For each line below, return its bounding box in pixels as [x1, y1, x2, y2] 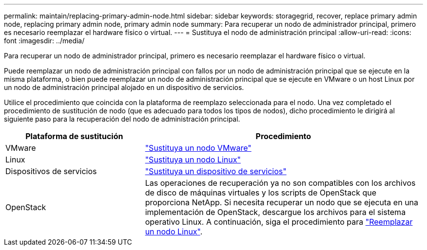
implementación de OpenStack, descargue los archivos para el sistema [145, 207, 406, 217]
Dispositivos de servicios [5, 166, 97, 176]
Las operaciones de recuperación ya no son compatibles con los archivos [145, 178, 416, 188]
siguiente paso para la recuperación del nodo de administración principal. [4, 115, 240, 123]
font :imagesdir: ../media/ [4, 36, 85, 45]
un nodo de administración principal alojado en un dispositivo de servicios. [4, 83, 244, 91]
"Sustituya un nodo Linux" [145, 155, 241, 164]
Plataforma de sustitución [25, 131, 123, 141]
